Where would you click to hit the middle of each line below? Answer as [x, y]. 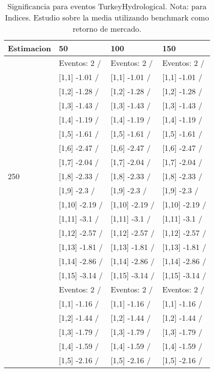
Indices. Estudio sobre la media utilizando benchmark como [107, 17]
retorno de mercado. [107, 29]
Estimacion [30, 48]
